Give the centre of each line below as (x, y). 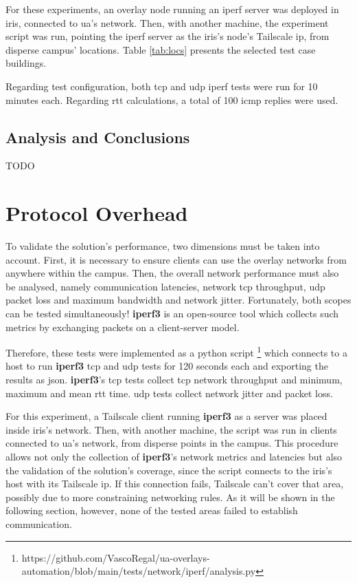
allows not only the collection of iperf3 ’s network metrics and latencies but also (174, 457)
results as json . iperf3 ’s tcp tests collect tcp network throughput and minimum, (174, 380)
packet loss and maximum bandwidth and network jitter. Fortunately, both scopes (178, 300)
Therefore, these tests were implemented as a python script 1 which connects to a (176, 351)
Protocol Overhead (97, 213)
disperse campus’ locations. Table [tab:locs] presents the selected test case (161, 49)
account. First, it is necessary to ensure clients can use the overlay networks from (176, 259)
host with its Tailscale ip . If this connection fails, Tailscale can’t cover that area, (175, 484)
